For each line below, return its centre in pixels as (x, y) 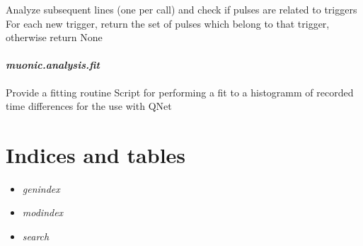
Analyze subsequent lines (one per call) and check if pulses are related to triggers (181, 9)
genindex (41, 188)
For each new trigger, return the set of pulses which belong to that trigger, (168, 23)
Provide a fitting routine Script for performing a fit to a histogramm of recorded (180, 92)
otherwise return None (54, 37)
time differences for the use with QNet (89, 106)
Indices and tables (96, 154)
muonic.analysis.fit (53, 65)
